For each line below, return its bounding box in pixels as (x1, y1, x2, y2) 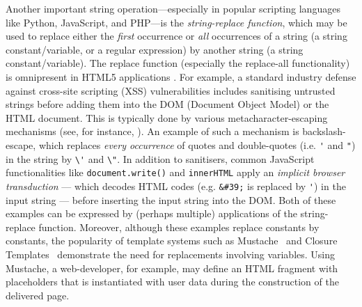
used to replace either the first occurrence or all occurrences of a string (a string (6, 29, 347, 43)
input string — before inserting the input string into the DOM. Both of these (6, 192, 336, 207)
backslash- (302, 124, 346, 139)
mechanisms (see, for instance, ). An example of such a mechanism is (6, 124, 299, 139)
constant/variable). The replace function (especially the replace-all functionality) (6, 56, 350, 70)
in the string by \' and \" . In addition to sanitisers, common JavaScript (6, 151, 315, 166)
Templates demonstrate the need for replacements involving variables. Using (6, 246, 336, 261)
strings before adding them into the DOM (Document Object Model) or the (6, 97, 329, 111)
